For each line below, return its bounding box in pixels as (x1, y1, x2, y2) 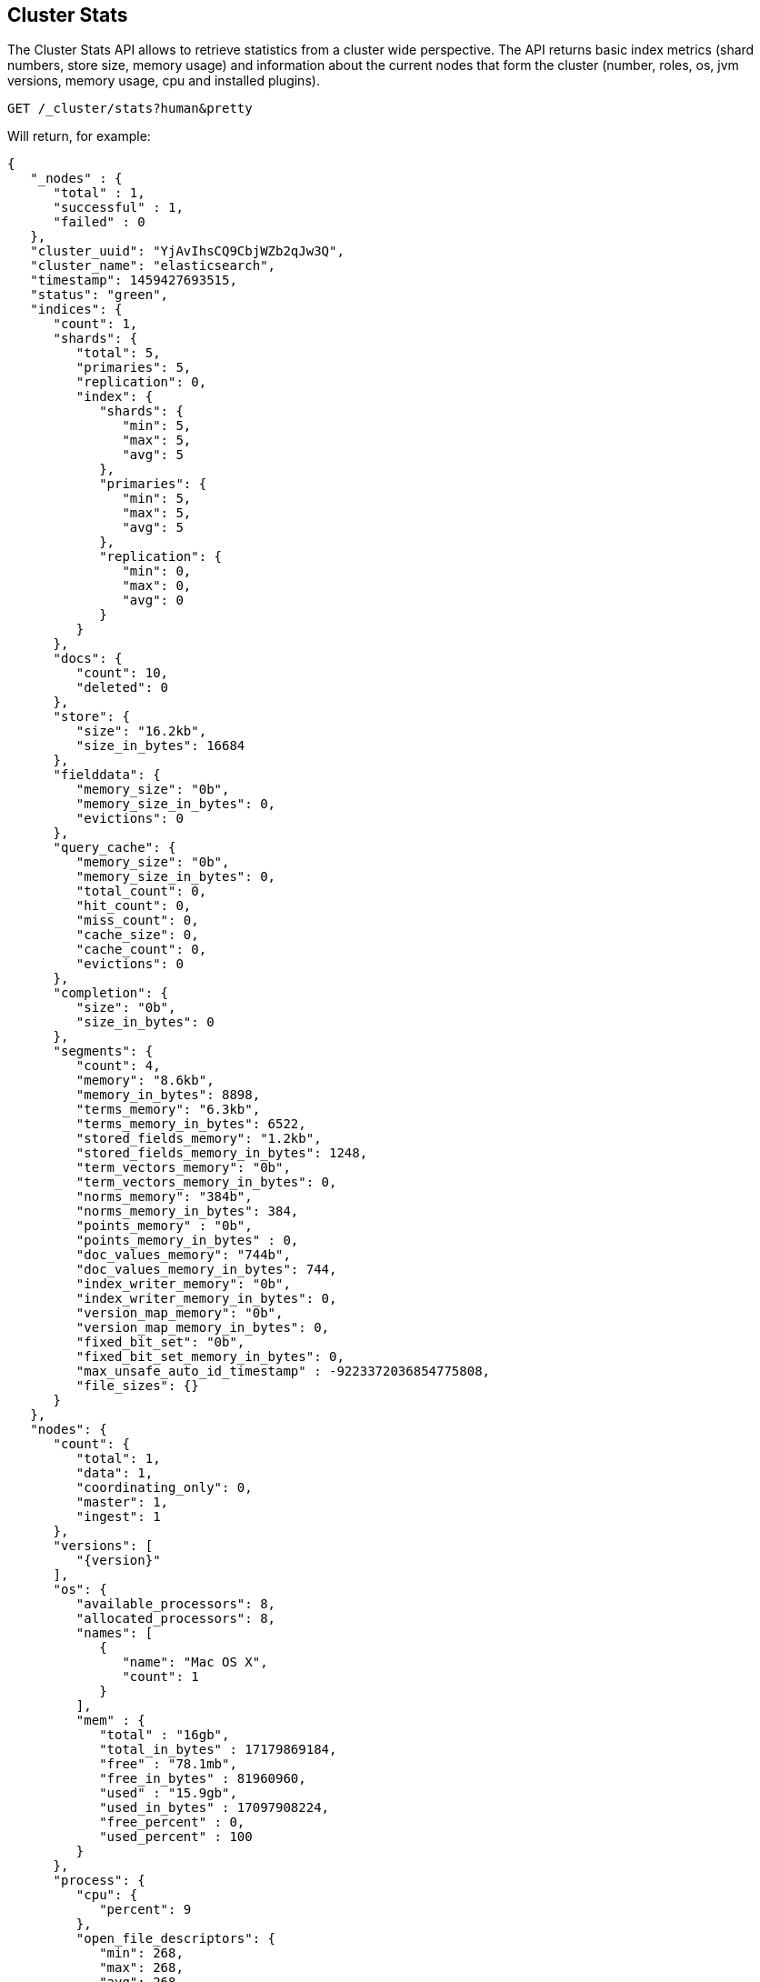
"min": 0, (122, 564, 192, 579)
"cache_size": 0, (75, 927, 199, 943)
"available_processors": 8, (75, 1597, 276, 1612)
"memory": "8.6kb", (75, 1073, 215, 1088)
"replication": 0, (75, 375, 207, 390)
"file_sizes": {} (75, 1378, 199, 1394)
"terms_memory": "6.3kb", (75, 1102, 261, 1117)
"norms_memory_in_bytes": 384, (75, 1204, 299, 1219)
